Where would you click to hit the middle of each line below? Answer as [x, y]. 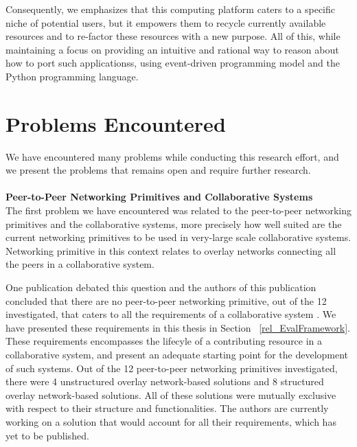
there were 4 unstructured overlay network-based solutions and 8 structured [165, 381]
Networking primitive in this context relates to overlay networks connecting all [171, 250]
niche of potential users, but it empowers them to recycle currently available [166, 22]
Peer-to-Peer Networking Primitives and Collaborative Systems [159, 197]
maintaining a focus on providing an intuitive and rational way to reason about [172, 49]
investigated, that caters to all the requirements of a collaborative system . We [171, 314]
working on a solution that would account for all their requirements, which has [171, 421]
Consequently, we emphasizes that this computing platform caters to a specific [171, 9]
